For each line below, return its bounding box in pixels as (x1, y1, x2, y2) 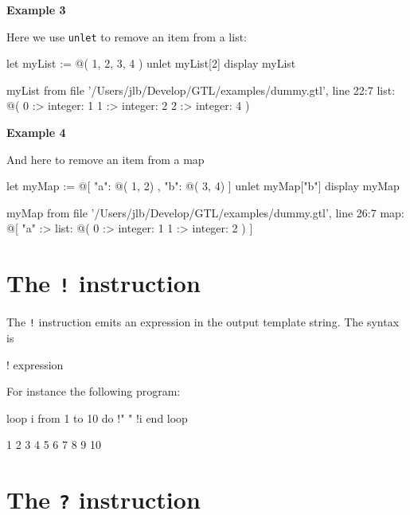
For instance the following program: (6, 383, 181, 400)
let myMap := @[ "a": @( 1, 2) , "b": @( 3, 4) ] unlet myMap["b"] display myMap (6, 178, 400, 194)
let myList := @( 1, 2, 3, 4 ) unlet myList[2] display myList (6, 55, 296, 72)
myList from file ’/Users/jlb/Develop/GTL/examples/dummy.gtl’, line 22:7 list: (6, 81, 396, 98)
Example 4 (6, 124, 66, 141)
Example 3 (6, 2, 66, 18)
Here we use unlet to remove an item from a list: (6, 28, 247, 45)
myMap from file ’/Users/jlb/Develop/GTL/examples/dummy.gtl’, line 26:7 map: (6, 204, 404, 220)
